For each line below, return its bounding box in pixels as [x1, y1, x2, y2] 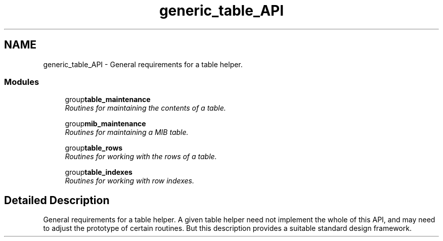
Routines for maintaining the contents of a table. [65, 104, 226, 113]
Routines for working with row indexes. [65, 176, 194, 185]
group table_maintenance [65, 95, 151, 104]
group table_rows [65, 143, 123, 153]
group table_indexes [65, 168, 132, 177]
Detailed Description [4, 194, 110, 207]
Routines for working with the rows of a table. [65, 152, 217, 161]
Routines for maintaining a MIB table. [65, 128, 189, 137]
